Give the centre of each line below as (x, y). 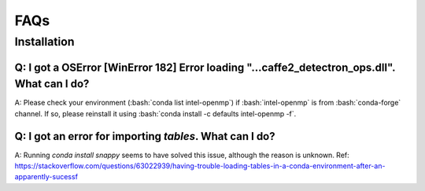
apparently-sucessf (46, 177)
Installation (44, 42)
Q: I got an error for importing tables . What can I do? (145, 136)
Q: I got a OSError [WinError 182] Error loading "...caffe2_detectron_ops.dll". (205, 67)
